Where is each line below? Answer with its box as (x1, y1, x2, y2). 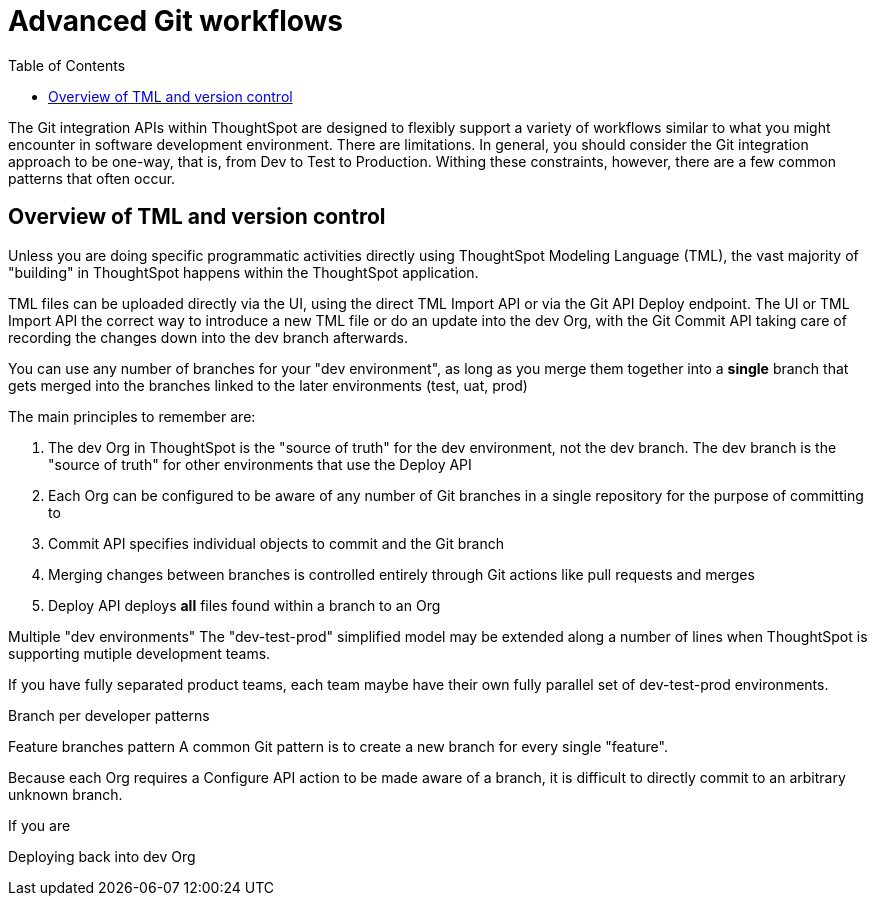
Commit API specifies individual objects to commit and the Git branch (48, 534, 504, 552)
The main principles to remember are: (8, 407, 256, 425)
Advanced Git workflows (8, 4, 344, 38)
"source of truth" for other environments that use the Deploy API (48, 455, 472, 473)
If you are (8, 816, 71, 834)
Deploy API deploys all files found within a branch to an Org (48, 596, 441, 614)
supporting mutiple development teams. (8, 644, 271, 662)
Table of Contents (8, 56, 126, 74)
